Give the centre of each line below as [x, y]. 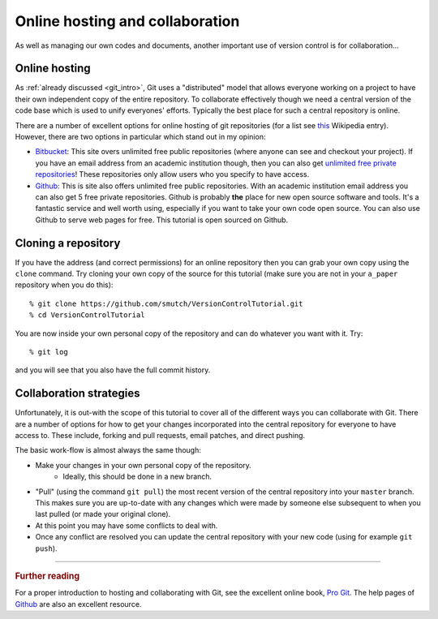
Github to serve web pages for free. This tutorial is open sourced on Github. [162, 220]
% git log [49, 352]
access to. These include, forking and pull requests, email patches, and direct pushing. [160, 436]
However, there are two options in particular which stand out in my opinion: [140, 137]
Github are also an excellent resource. [78, 604]
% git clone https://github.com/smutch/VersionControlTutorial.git [166, 303]
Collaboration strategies [78, 393]
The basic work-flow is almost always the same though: [108, 450]
